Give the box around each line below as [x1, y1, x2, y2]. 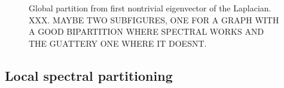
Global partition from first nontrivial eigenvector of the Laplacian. [29, 2, 271, 14]
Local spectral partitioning [5, 66, 173, 84]
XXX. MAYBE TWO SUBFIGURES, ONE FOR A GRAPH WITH [29, 13, 279, 26]
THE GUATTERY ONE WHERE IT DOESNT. [29, 37, 207, 49]
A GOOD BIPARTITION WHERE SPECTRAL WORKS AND [29, 25, 264, 38]
